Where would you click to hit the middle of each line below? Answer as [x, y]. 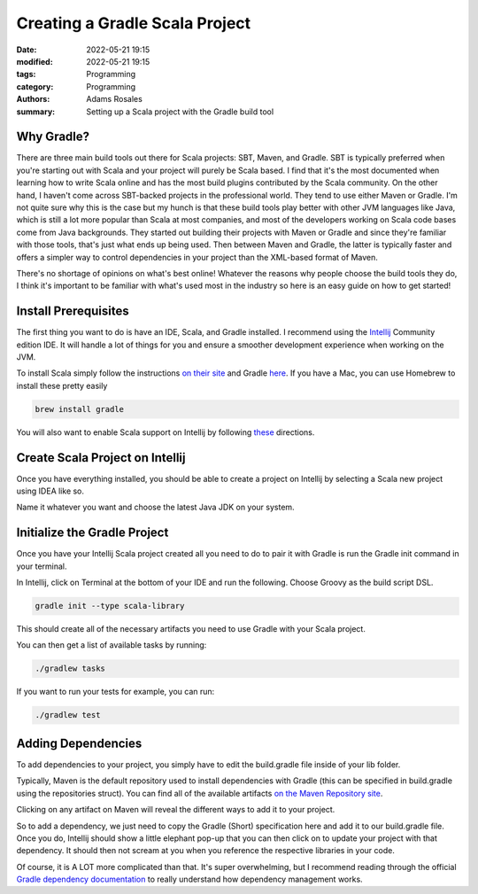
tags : [26, 74]
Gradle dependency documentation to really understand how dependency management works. [189, 879]
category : [35, 86]
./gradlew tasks [70, 669]
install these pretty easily [62, 385]
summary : [36, 112]
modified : [35, 61]
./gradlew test [68, 715]
